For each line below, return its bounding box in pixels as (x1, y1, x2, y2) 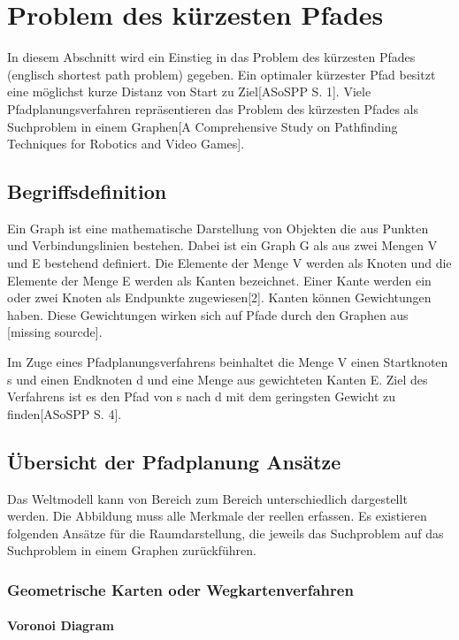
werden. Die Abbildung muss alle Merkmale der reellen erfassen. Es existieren (7, 507, 427, 525)
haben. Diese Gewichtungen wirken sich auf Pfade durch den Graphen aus (7, 305, 409, 324)
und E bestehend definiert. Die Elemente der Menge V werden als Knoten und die (7, 254, 452, 272)
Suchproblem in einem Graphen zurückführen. (7, 541, 256, 560)
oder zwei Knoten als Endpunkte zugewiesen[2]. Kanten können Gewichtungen (7, 288, 432, 307)
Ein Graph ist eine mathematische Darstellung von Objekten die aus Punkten (7, 218, 429, 237)
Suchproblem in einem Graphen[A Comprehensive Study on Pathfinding (7, 117, 398, 135)
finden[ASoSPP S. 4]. (7, 404, 122, 423)
